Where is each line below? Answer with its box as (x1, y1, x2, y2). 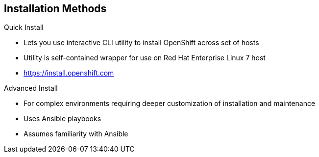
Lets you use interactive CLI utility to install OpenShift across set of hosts (24, 38, 259, 47)
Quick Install (4, 23, 44, 32)
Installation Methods (4, 2, 107, 15)
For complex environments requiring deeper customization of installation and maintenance (24, 99, 316, 108)
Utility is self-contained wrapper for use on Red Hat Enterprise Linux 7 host (24, 53, 266, 62)
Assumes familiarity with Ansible (24, 130, 128, 138)
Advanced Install (4, 84, 58, 93)
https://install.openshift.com (24, 69, 114, 78)
